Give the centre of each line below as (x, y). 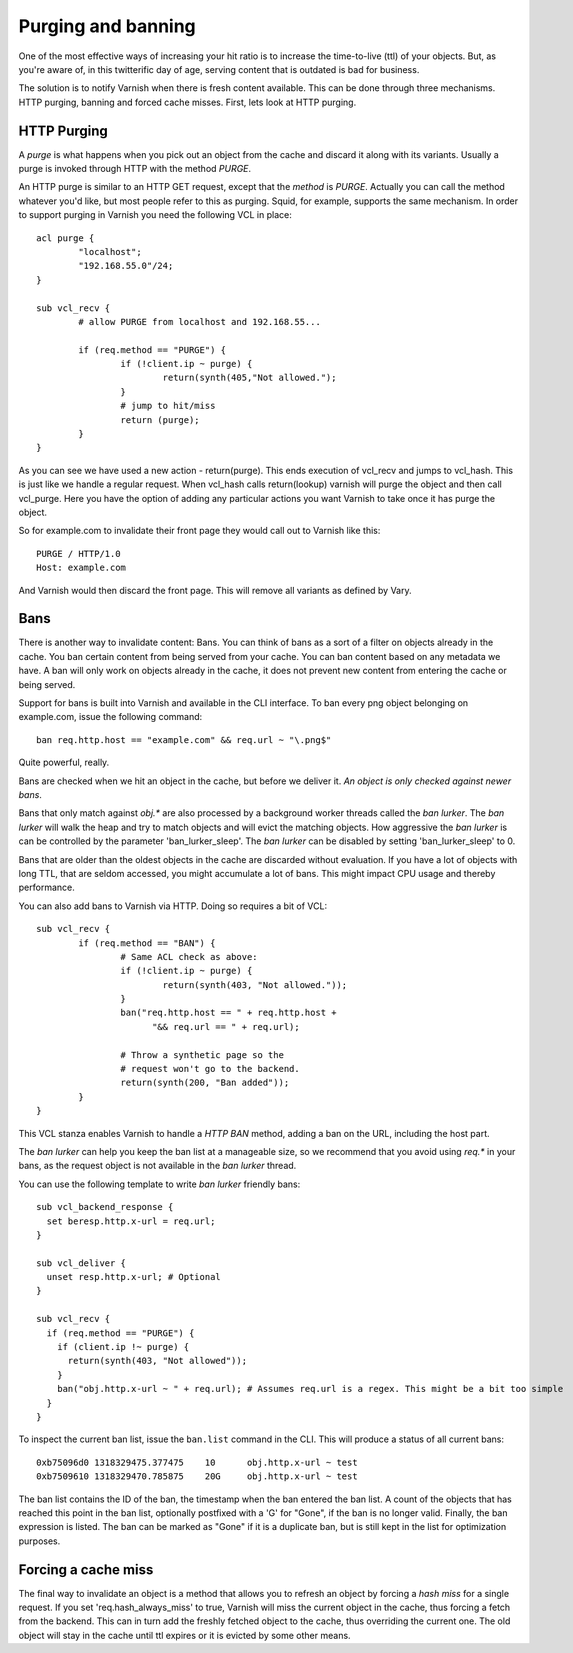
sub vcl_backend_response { (105, 1207)
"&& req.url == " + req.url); (225, 1026)
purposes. (39, 1541)
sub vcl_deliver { (81, 1263)
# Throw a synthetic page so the (202, 1054)
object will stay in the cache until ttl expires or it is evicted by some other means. (184, 1635)
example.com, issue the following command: (110, 717)
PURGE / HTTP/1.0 (78, 553)
